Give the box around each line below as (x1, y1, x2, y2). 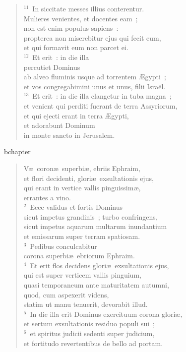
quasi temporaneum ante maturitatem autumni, (23, 280, 169, 290)
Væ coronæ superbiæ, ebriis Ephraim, (23, 163, 140, 173)
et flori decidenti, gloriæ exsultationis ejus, (23, 173, 154, 183)
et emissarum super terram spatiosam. (23, 231, 140, 241)
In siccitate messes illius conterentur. (32, 3, 144, 13)
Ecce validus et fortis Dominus (30, 202, 123, 212)
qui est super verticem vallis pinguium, (23, 270, 141, 280)
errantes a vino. (23, 192, 71, 202)
